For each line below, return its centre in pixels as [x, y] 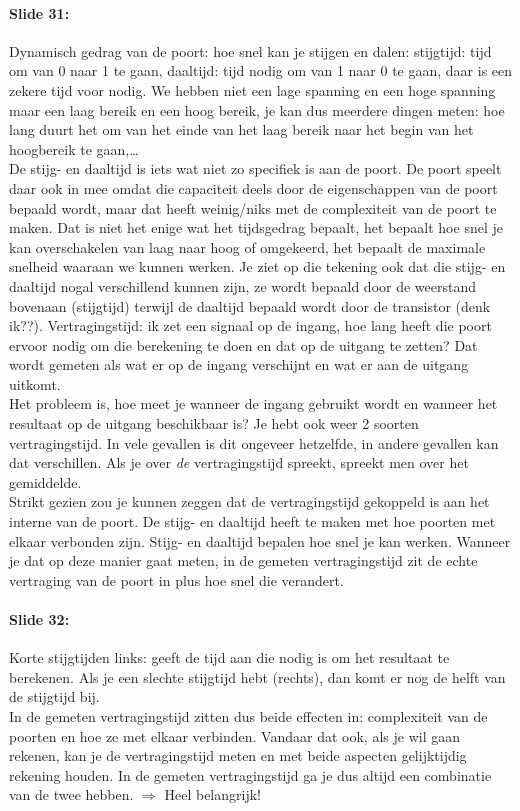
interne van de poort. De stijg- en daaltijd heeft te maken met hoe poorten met [252, 521]
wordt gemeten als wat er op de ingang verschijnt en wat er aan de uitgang [239, 364]
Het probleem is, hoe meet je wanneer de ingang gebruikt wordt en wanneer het [253, 403]
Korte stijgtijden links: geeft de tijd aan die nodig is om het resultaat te [229, 657]
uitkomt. [35, 383]
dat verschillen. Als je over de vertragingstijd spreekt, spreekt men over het [239, 462]
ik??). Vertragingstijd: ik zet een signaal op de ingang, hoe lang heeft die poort [250, 325]
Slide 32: [39, 619]
